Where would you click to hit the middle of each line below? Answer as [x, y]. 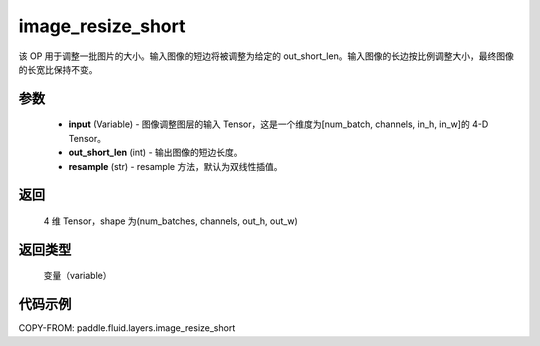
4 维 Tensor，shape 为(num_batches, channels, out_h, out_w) [171, 221]
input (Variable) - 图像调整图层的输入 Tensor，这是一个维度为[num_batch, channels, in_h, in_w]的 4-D [278, 124]
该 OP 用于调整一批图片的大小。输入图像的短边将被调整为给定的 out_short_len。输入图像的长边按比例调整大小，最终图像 [266, 56]
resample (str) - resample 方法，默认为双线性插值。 [175, 166]
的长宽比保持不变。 [58, 69]
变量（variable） [77, 276]
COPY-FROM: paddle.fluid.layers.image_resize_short [127, 328]
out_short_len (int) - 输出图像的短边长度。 [156, 152]
